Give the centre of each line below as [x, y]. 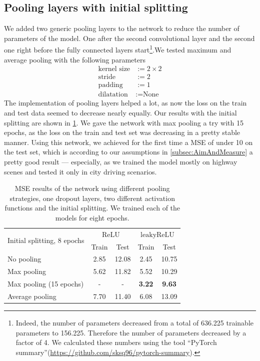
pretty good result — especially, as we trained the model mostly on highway [121, 161]
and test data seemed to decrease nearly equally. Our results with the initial [120, 112]
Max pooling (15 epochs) [46, 284]
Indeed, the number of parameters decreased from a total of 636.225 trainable [135, 323]
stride [107, 77]
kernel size [114, 69]
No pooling [24, 259]
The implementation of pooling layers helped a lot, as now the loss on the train [125, 103]
